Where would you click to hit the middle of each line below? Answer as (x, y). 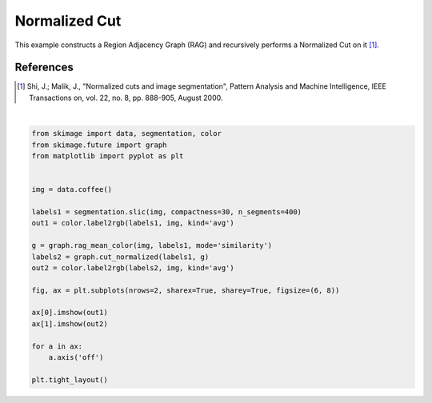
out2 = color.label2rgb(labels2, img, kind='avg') (133, 267)
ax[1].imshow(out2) (70, 323)
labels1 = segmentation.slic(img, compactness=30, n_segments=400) (167, 211)
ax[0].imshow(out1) (70, 313)
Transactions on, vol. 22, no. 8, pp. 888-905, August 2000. (126, 98)
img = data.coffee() (72, 190)
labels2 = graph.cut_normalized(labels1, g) (120, 257)
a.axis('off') (76, 357)
